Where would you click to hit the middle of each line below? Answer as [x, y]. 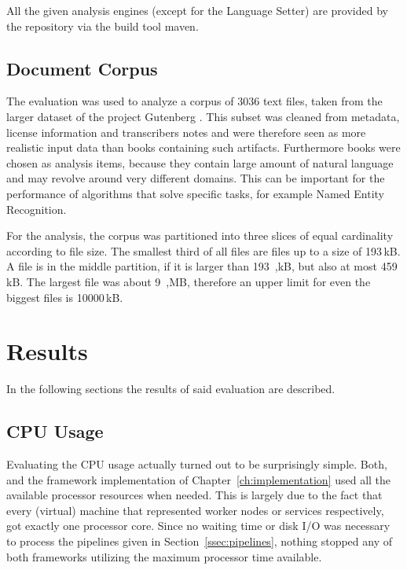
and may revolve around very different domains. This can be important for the [196, 178]
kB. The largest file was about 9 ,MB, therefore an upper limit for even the [189, 281]
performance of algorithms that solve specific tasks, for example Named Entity [195, 193]
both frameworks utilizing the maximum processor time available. [164, 556]
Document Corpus [82, 68]
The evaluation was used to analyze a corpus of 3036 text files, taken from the [194, 101]
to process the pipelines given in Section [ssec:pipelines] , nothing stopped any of [200, 541]
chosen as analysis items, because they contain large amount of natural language [200, 162]
